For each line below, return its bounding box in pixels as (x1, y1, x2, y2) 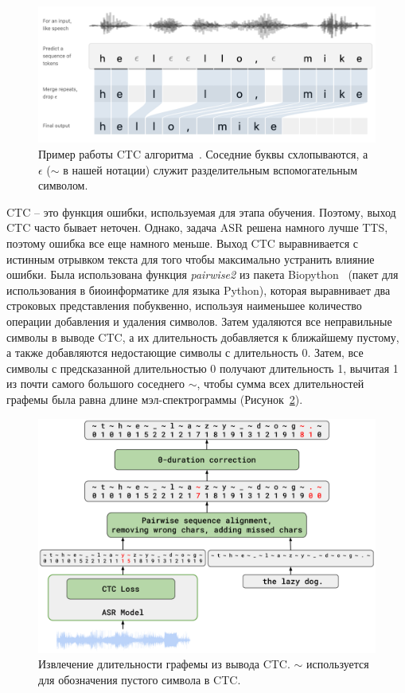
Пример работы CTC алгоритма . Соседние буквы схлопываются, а (38, 146, 368, 162)
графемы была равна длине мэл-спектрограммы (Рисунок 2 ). (6, 390, 303, 407)
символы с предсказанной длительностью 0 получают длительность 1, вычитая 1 (6, 359, 399, 376)
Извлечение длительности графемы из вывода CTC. (38, 656, 290, 672)
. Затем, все (307, 344, 364, 361)
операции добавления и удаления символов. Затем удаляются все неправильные (6, 312, 392, 329)
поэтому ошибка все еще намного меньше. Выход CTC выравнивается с (6, 234, 359, 251)
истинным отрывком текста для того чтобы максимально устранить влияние (6, 250, 375, 267)
